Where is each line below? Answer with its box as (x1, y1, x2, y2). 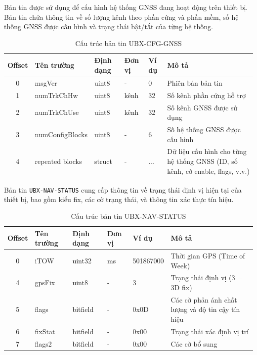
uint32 (72, 255, 91, 265)
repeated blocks (35, 155, 82, 166)
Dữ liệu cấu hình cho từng (167, 146, 247, 156)
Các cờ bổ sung (171, 338, 217, 349)
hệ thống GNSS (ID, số (167, 155, 238, 166)
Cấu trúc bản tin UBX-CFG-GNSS (75, 38, 182, 48)
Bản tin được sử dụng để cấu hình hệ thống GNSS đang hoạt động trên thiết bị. (4, 2, 248, 12)
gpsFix (35, 277, 55, 288)
